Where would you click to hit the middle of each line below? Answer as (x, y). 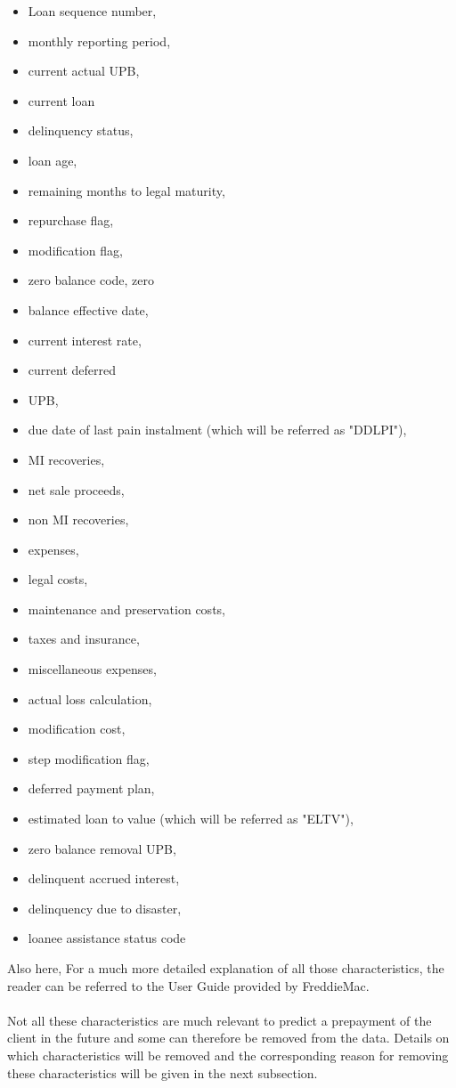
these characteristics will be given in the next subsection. (163, 1072)
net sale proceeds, (76, 489)
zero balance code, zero (91, 280)
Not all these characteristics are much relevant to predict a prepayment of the (220, 1020)
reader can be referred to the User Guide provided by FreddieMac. (188, 985)
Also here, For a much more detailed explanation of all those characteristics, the (226, 968)
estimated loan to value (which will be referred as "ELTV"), (191, 819)
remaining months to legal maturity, (126, 190)
